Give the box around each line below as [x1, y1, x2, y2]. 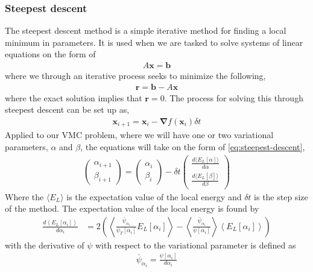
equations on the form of [5, 48, 96, 60]
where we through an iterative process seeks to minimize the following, [5, 69, 266, 82]
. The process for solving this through [164, 91, 303, 104]
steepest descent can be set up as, [5, 103, 130, 116]
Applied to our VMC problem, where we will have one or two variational [5, 128, 274, 141]
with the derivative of [5, 238, 84, 251]
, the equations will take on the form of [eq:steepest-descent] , [80, 140, 305, 153]
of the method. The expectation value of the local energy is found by [5, 202, 259, 215]
